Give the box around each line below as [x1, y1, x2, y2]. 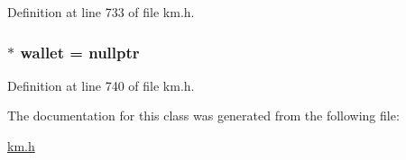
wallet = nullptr [20, 40, 140, 63]
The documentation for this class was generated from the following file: [7, 106, 400, 125]
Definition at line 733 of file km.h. [7, 3, 195, 21]
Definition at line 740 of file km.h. [7, 76, 195, 94]
